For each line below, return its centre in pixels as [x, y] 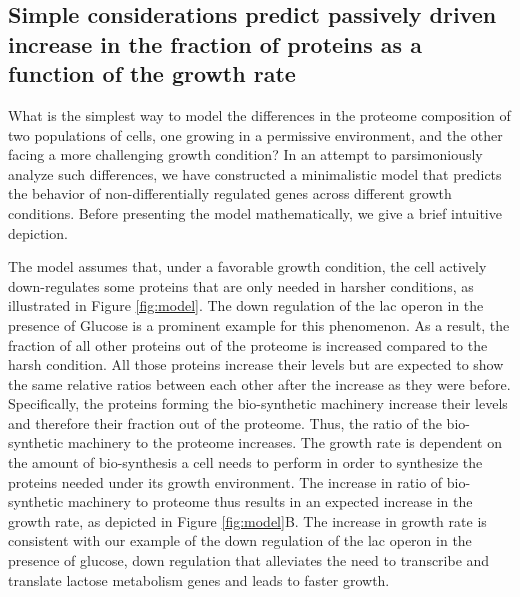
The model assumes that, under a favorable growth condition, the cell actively [247, 266]
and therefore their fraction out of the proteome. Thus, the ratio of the [225, 422]
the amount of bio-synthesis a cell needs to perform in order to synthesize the [245, 462]
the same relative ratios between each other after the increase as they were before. [259, 383]
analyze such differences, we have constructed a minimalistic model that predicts [255, 173]
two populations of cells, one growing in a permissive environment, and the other [255, 134]
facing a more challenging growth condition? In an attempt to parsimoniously [245, 154]
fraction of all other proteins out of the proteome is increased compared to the [248, 344]
